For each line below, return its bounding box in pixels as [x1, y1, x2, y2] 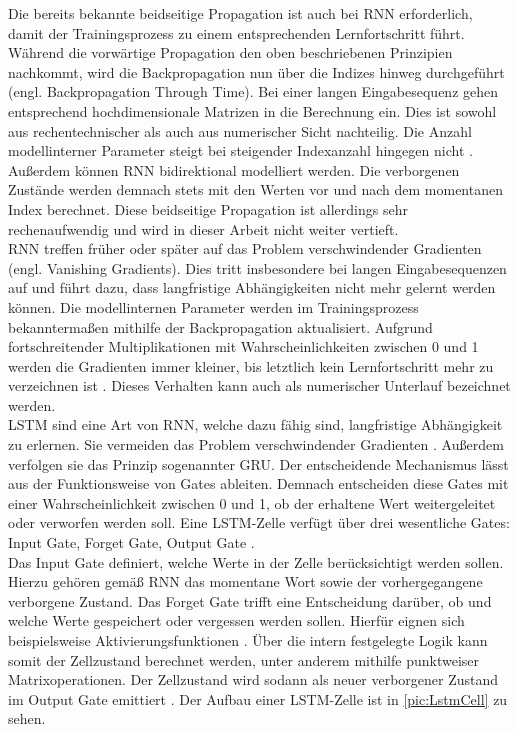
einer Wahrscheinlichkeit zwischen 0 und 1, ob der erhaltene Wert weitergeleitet [8, 492, 496, 513]
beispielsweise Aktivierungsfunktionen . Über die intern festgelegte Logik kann [8, 630, 488, 650]
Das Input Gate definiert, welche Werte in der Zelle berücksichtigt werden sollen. [8, 551, 504, 572]
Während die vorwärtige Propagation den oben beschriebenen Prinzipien [8, 42, 453, 63]
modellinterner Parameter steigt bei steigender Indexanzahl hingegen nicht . [8, 140, 473, 161]
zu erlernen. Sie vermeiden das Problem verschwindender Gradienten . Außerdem [8, 434, 504, 455]
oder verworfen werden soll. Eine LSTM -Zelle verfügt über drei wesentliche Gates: [8, 512, 510, 533]
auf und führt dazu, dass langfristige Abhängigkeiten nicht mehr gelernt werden [8, 277, 496, 298]
